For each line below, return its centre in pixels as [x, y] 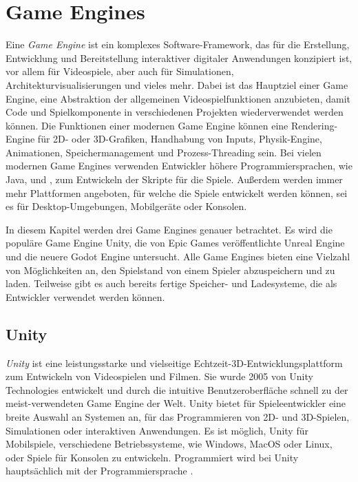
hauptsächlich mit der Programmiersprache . [99, 471]
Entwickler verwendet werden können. [85, 296]
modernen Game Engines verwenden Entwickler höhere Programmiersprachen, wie [179, 166]
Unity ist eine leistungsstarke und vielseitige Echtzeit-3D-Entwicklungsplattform [174, 363]
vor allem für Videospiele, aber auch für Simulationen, [120, 71]
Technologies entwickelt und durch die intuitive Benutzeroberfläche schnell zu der [177, 389]
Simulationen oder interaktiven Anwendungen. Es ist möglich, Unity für [157, 430]
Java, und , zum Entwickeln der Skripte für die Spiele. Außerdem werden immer [174, 179]
